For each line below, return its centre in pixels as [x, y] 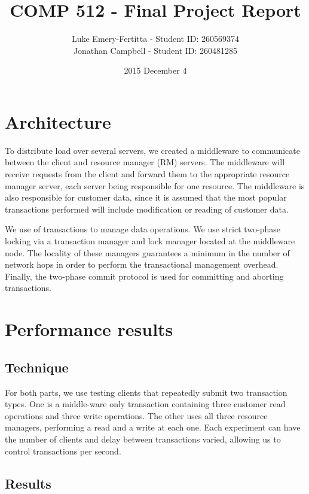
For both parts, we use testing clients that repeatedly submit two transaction [146, 392]
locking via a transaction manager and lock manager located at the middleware [150, 241]
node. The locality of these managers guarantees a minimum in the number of [147, 252]
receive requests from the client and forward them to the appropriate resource [147, 174]
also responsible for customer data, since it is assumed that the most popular [146, 197]
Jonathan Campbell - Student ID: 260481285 [155, 50]
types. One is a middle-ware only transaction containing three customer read [145, 404]
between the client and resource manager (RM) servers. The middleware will [145, 162]
